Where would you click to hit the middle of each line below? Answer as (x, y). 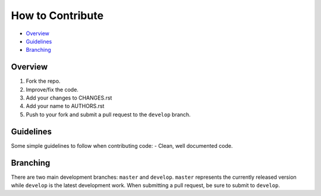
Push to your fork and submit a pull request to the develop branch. (108, 114)
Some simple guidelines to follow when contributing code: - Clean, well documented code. (122, 145)
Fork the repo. (43, 81)
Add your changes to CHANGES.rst (69, 98)
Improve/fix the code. (52, 89)
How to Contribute (57, 15)
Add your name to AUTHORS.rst (65, 106)
